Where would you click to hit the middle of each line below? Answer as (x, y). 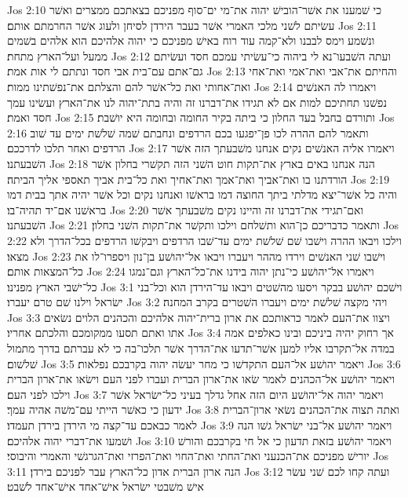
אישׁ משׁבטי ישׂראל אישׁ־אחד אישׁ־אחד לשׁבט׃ (106, 486)
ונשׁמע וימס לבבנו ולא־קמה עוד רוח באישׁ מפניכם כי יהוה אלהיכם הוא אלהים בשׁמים (191, 40)
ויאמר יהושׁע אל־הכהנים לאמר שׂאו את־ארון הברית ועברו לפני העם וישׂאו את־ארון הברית (201, 379)
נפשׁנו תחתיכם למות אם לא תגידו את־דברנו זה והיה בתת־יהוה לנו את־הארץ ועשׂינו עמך (197, 102)
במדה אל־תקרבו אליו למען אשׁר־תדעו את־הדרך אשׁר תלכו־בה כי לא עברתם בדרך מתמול (201, 348)
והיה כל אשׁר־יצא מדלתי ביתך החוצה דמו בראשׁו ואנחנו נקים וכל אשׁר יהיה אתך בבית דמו (202, 194)
